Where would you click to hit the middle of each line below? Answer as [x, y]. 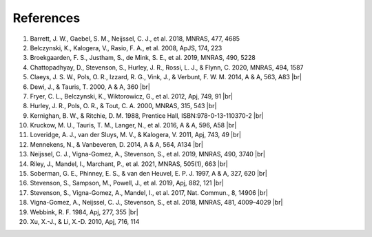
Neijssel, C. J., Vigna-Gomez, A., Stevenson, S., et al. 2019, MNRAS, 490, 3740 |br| [147, 154]
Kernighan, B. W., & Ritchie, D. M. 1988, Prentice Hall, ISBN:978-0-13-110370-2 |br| [147, 115]
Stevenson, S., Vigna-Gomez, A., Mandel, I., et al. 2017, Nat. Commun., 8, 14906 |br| [149, 192]
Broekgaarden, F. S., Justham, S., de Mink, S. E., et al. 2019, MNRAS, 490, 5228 [143, 58]
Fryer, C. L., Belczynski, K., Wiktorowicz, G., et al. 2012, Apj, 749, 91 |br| [132, 96]
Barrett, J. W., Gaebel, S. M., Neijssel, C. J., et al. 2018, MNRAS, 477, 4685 [135, 39]
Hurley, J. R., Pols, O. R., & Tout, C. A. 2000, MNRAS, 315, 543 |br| [123, 106]
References [46, 18]
